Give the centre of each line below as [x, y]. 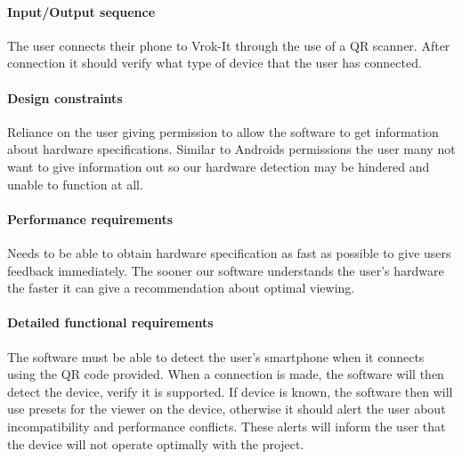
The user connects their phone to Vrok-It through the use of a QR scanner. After [229, 45]
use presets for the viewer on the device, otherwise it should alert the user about [227, 409]
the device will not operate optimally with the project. [156, 443]
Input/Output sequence [81, 11]
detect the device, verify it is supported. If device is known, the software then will [230, 391]
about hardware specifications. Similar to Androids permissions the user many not [231, 149]
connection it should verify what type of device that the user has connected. [215, 63]
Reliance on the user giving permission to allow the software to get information [223, 131]
